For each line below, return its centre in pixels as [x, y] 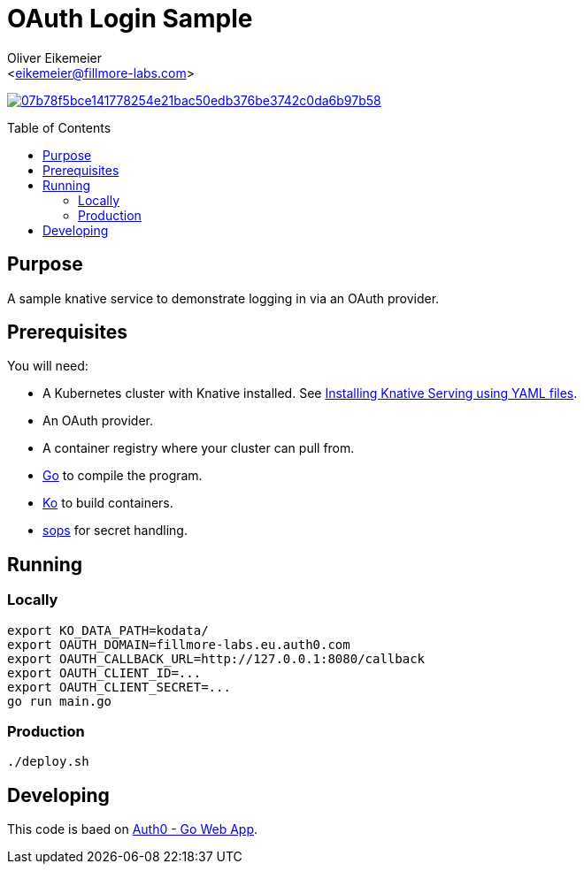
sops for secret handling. [115, 531]
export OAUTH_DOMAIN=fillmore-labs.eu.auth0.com [179, 644]
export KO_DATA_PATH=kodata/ [108, 630]
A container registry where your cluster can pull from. [199, 448]
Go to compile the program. [123, 476]
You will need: [48, 366]
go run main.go [60, 701]
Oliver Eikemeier [55, 57]
